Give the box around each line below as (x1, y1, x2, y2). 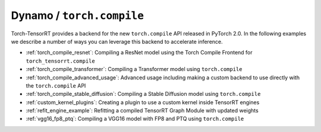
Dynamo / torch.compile (11, 9, 144, 22)
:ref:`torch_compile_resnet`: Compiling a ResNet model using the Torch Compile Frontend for (26, 49, 253, 56)
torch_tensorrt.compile (26, 57, 95, 65)
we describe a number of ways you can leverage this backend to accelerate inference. (11, 38, 223, 45)
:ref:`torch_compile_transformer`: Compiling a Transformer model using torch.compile (26, 66, 243, 73)
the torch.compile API (26, 82, 86, 89)
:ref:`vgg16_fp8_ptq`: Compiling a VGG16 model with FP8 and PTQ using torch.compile (26, 115, 244, 123)
